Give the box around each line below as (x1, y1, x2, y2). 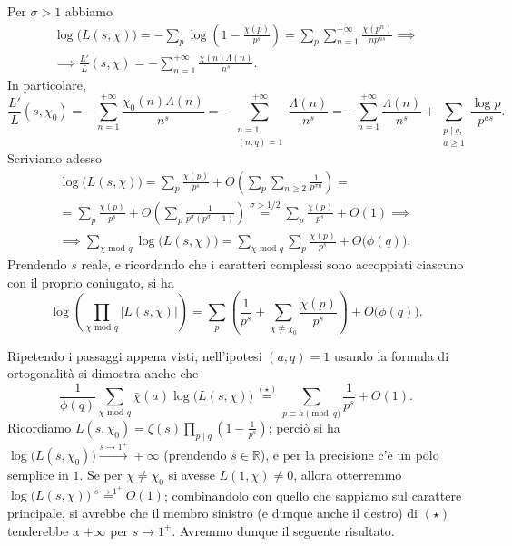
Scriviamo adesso (7, 148, 103, 167)
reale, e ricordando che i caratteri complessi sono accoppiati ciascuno (81, 254, 464, 273)
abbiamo (64, 2, 113, 20)
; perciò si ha (268, 417, 340, 436)
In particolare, (7, 74, 86, 93)
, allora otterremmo (293, 464, 402, 483)
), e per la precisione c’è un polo (260, 444, 439, 463)
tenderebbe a (7, 521, 79, 540)
